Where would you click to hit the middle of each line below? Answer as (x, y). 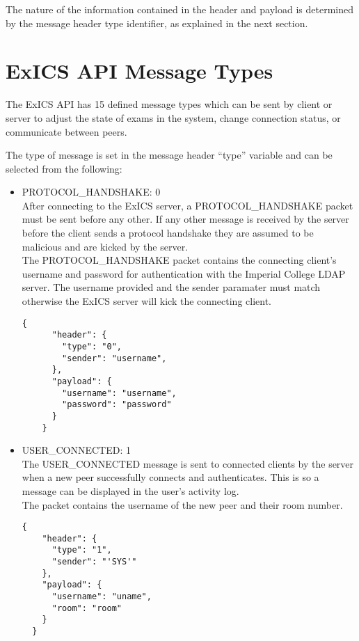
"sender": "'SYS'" (94, 562)
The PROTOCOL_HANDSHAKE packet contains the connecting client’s (179, 260)
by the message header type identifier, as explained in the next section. (157, 23)
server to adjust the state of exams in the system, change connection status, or (173, 117)
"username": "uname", (102, 597)
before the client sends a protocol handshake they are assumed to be (168, 233)
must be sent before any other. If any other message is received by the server (185, 219)
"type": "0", (92, 346)
